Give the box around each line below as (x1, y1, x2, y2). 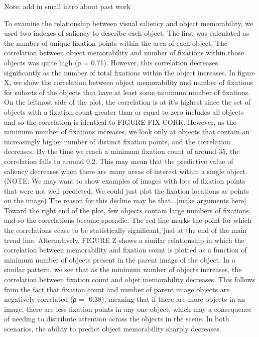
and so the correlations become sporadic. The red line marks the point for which (4, 215, 251, 225)
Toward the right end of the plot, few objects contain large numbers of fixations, (4, 205, 251, 215)
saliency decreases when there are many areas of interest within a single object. (4, 165, 247, 176)
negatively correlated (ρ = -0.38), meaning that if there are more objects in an (4, 294, 245, 304)
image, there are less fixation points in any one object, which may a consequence (4, 303, 252, 314)
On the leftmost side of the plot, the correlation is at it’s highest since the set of (4, 97, 250, 107)
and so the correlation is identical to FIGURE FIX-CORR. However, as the (4, 116, 236, 127)
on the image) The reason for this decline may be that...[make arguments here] (4, 195, 246, 206)
